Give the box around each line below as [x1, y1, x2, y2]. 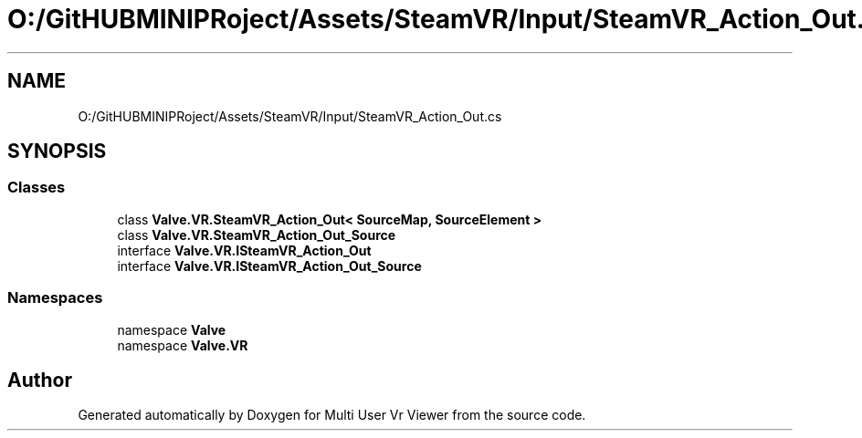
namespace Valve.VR [117, 337, 248, 353]
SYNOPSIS [7, 140, 107, 163]
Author [7, 368, 72, 391]
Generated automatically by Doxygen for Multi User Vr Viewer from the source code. [78, 407, 586, 423]
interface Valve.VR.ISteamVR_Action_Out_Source [117, 257, 422, 274]
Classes [7, 178, 66, 197]
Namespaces [7, 288, 103, 308]
